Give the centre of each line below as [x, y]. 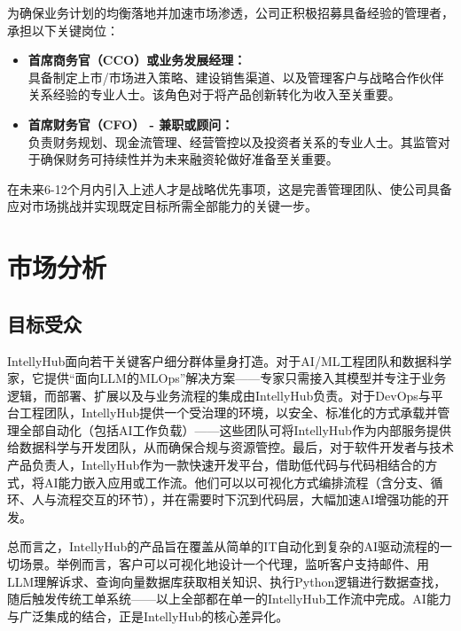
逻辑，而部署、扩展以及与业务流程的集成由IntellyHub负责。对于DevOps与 [219, 395]
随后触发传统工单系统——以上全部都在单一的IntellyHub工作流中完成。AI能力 [229, 599]
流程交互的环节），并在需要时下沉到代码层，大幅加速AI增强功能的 [246, 499]
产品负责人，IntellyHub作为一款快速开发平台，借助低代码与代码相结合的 [216, 465]
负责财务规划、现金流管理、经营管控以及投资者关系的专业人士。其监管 [233, 141]
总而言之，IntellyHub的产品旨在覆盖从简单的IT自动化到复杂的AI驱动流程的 [224, 546]
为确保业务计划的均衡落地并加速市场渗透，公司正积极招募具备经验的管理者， [230, 12]
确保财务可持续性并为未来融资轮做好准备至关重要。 [189, 159]
